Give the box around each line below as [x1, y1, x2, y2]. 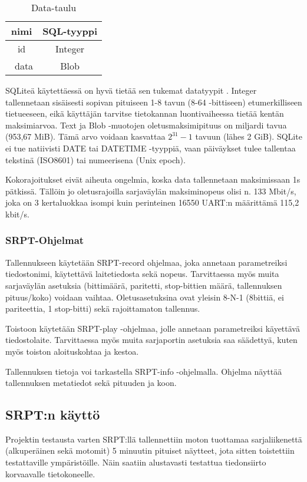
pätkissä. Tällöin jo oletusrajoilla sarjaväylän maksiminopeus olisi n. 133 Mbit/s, [5, 184, 296, 197]
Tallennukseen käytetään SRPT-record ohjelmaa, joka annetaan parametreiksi [5, 256, 288, 268]
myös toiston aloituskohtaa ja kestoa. [5, 345, 139, 357]
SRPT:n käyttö [5, 405, 100, 424]
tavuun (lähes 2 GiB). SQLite [195, 130, 302, 143]
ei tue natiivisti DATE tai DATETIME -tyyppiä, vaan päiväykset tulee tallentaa [5, 141, 296, 154]
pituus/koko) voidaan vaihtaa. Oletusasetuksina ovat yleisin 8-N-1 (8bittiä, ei [5, 290, 284, 303]
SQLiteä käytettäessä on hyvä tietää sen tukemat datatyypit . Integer [5, 84, 257, 96]
